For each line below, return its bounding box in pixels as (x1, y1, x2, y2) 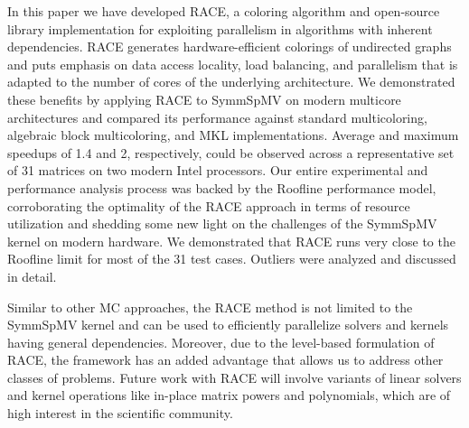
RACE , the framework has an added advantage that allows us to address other (7, 350, 444, 369)
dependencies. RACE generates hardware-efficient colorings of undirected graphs (7, 37, 452, 56)
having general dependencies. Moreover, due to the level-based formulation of (7, 332, 435, 351)
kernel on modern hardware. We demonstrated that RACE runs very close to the (7, 231, 455, 250)
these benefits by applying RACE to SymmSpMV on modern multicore (7, 89, 401, 108)
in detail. (7, 266, 57, 285)
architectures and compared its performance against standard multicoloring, (7, 107, 427, 126)
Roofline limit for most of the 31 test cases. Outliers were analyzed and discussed (7, 249, 456, 268)
